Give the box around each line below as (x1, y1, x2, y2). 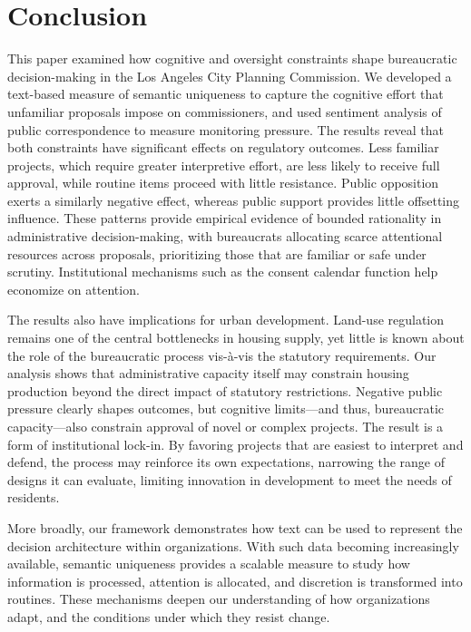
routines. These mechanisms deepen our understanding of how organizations (7, 589, 430, 608)
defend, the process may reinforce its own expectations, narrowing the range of (7, 452, 445, 472)
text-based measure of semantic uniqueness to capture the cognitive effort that (7, 84, 444, 103)
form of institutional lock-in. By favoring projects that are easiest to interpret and (7, 434, 464, 453)
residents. (7, 488, 60, 507)
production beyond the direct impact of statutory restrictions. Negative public (7, 381, 443, 400)
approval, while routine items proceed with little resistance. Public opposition (7, 173, 439, 192)
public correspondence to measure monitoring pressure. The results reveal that (7, 120, 445, 139)
